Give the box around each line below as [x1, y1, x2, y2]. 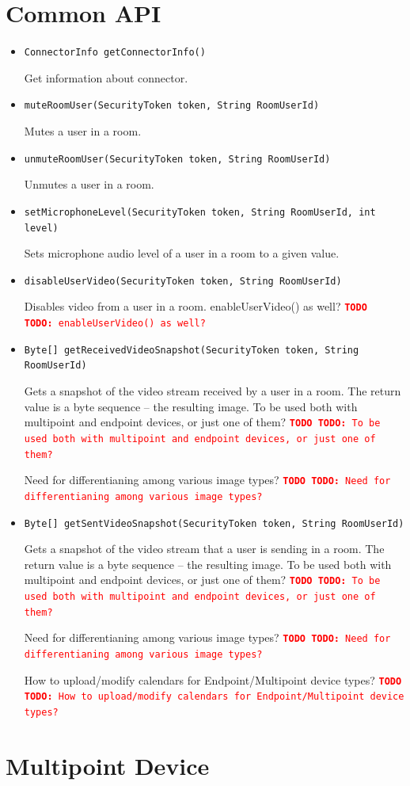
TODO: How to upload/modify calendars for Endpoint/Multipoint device [24, 691, 404, 703]
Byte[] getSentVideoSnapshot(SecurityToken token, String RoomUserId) [24, 517, 404, 529]
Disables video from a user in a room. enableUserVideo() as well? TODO [24, 298, 367, 315]
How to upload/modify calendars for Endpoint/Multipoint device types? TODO [24, 671, 402, 688]
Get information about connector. [24, 69, 188, 86]
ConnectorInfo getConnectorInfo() [24, 47, 206, 59]
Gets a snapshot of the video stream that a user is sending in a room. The [24, 540, 385, 557]
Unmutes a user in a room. [24, 176, 154, 193]
